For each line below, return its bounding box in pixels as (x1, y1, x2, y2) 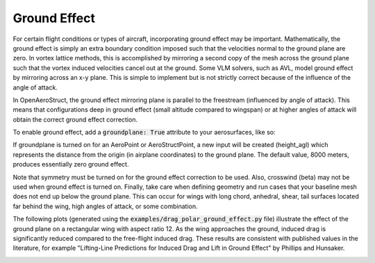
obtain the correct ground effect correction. (12, 115, 138, 124)
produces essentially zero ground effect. (12, 160, 129, 169)
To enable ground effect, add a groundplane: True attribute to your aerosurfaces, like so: (12, 128, 276, 137)
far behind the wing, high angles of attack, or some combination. (12, 202, 198, 210)
